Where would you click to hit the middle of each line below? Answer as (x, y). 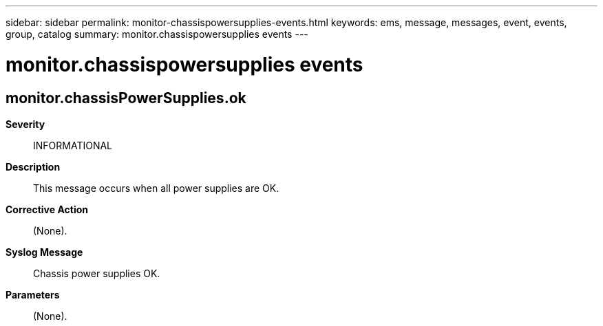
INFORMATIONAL (73, 145)
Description (33, 166)
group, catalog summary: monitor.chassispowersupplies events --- (157, 34)
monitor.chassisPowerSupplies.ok (126, 98)
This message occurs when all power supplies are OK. (156, 188)
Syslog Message (44, 252)
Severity (25, 124)
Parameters (33, 294)
